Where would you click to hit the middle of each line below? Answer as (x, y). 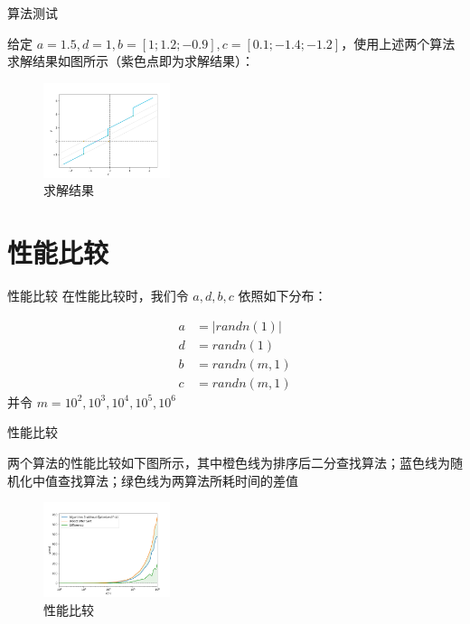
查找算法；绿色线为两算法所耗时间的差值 (178, 480)
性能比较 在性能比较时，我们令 (98, 296)
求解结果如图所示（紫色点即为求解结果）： (131, 61)
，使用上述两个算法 (398, 43)
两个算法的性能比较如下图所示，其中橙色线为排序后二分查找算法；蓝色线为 (229, 462)
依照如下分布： (282, 296)
